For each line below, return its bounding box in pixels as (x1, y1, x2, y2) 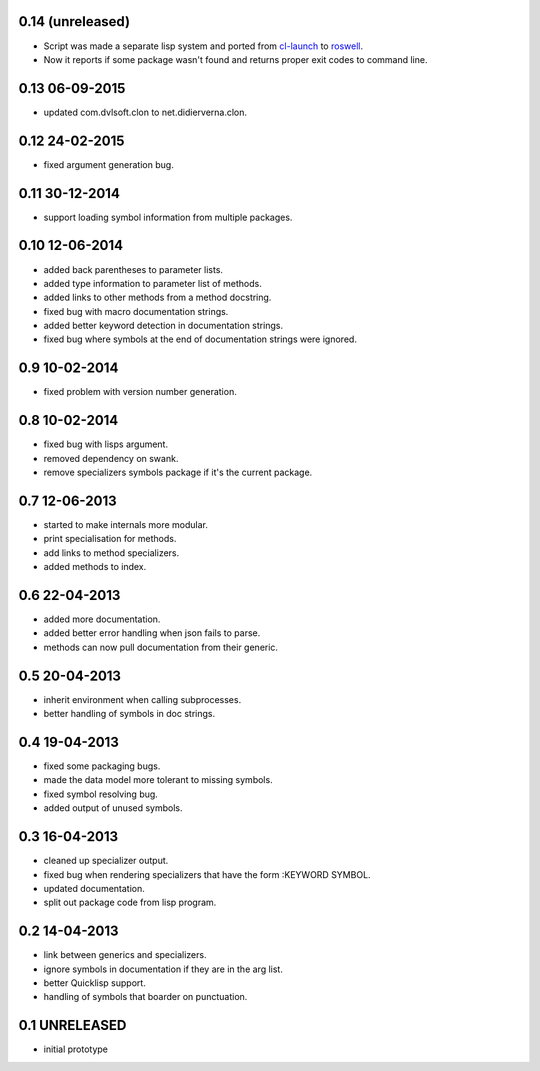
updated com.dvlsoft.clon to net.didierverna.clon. (43, 106, 248, 118)
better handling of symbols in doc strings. (43, 708, 215, 720)
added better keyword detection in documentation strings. (43, 320, 284, 332)
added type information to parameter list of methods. (43, 277, 262, 289)
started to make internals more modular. (43, 518, 209, 530)
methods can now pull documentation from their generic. (43, 641, 279, 653)
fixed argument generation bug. (43, 158, 174, 170)
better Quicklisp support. (43, 976, 147, 989)
